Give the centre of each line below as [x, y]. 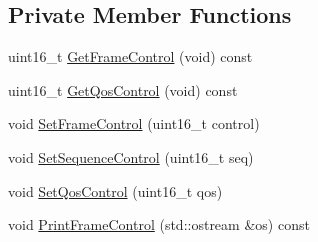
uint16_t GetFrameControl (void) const [130, 56]
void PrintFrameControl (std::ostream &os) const [159, 224]
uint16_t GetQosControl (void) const [123, 89]
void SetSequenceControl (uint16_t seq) [131, 156]
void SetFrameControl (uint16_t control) [134, 123]
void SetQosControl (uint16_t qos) [115, 190]
